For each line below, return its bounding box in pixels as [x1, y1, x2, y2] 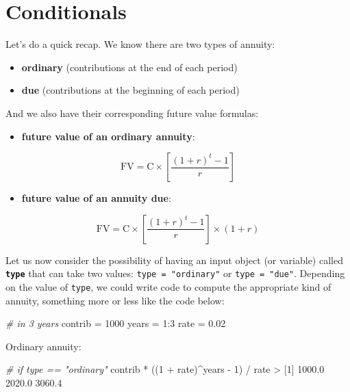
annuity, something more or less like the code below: [5, 293, 225, 307]
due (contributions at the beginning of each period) [21, 83, 240, 97]
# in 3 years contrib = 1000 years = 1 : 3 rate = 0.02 [5, 316, 226, 330]
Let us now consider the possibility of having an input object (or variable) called [5, 252, 343, 267]
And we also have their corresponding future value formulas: [5, 105, 259, 120]
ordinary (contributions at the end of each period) [21, 60, 238, 74]
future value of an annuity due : [21, 191, 171, 205]
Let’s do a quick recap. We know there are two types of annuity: [5, 37, 275, 51]
